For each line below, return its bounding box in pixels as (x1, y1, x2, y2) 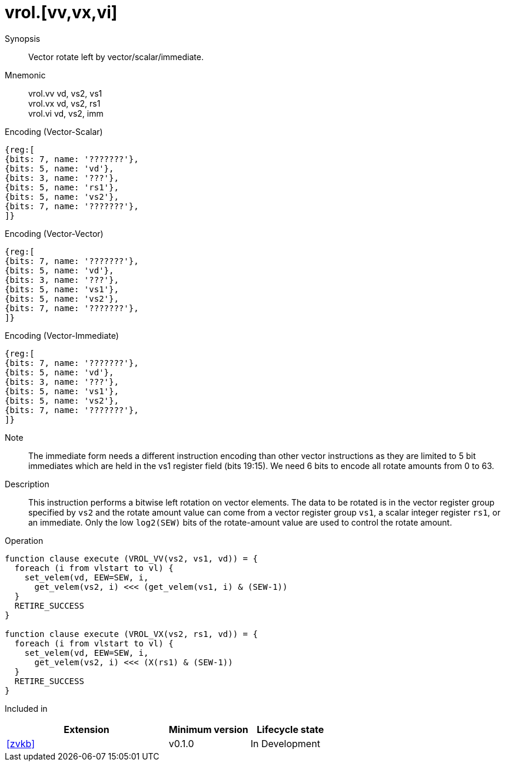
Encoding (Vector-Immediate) (5, 330, 119, 341)
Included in (5, 703, 48, 714)
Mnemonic (5, 70, 46, 80)
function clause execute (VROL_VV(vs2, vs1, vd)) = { (5, 553, 258, 563)
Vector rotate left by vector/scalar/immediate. (28, 51, 204, 62)
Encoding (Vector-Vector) (5, 228, 104, 239)
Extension (64, 723, 109, 735)
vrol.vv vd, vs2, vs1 (28, 88, 102, 98)
